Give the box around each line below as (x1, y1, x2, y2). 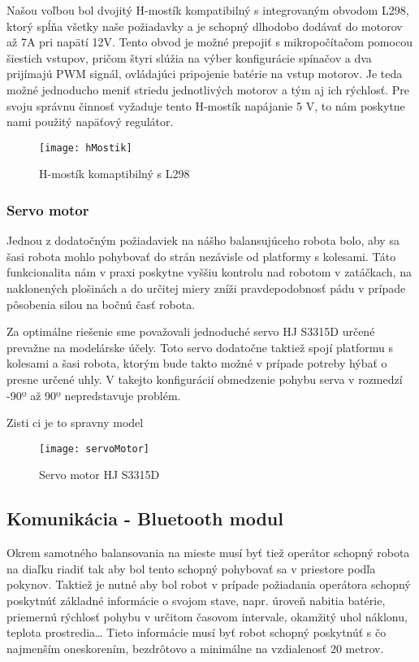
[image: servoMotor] (39, 442, 150, 455)
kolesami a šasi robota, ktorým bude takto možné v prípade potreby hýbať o (6, 355, 387, 372)
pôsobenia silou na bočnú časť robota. (6, 295, 196, 312)
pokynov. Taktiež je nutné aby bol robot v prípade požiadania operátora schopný (6, 576, 411, 593)
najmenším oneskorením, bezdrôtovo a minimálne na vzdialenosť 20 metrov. (6, 639, 384, 656)
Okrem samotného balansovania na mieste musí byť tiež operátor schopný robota (6, 544, 410, 561)
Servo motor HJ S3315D (39, 466, 160, 483)
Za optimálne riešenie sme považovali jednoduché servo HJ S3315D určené (6, 323, 375, 340)
